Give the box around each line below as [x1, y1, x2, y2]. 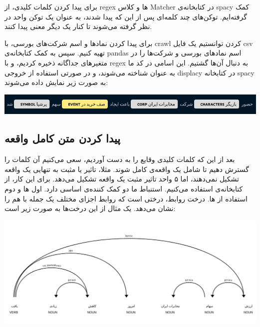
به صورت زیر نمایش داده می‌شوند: [4, 77, 108, 87]
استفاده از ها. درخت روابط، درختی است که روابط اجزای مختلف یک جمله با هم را [4, 193, 248, 203]
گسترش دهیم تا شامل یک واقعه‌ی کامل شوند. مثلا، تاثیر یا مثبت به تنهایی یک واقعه [4, 163, 249, 174]
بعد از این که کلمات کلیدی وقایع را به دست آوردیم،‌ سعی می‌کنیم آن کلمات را [4, 154, 235, 164]
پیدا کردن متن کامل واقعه [4, 130, 121, 146]
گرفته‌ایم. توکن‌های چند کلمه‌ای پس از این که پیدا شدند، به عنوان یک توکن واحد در [4, 11, 247, 21]
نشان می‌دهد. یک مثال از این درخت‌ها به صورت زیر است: [4, 203, 176, 213]
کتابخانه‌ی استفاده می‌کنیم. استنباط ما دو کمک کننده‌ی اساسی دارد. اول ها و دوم [4, 183, 243, 193]
